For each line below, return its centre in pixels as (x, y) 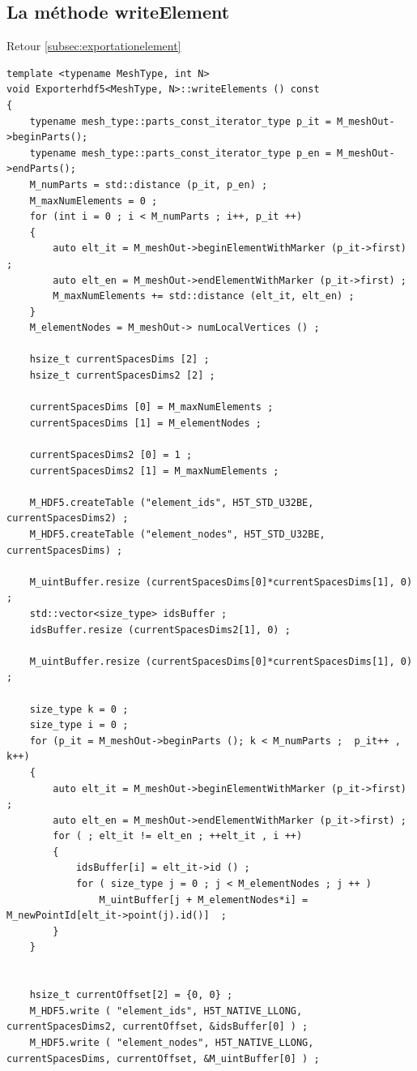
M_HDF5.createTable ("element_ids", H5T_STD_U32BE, (172, 502)
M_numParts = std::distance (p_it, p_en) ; (149, 184)
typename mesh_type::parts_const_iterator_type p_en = (180, 153)
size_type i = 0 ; (79, 725)
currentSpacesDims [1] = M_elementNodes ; (145, 423)
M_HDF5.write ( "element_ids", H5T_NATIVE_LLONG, (166, 1011)
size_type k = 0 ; (79, 709)
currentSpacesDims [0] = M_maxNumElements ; (151, 407)
